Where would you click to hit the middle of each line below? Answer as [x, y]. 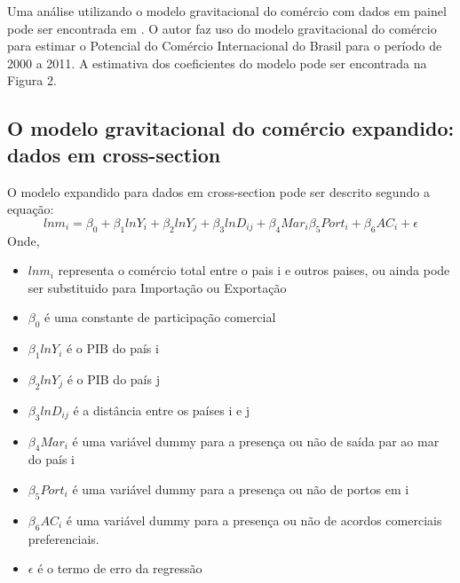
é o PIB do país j [113, 378]
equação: [31, 209]
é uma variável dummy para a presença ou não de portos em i [241, 488]
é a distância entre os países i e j [162, 410]
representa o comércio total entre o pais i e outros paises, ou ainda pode [254, 270]
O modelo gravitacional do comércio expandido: [231, 128]
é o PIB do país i [112, 348]
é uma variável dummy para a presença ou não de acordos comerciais [254, 520]
